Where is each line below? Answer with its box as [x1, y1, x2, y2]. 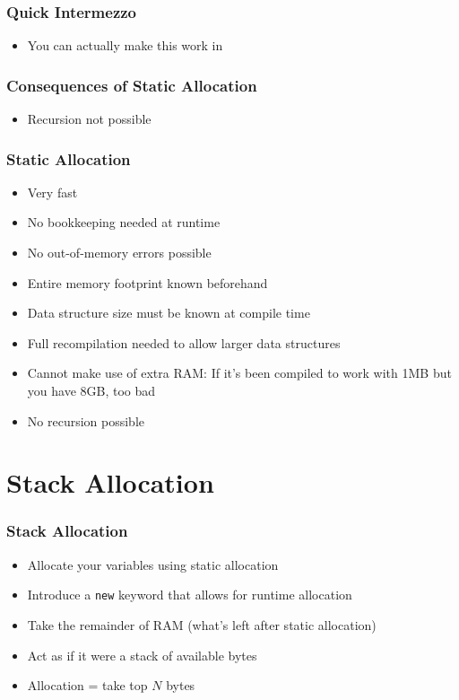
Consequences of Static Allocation [6, 74, 257, 96]
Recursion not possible [27, 109, 152, 128]
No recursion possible [27, 411, 144, 430]
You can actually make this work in [27, 36, 223, 55]
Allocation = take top [27, 676, 148, 695]
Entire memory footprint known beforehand [27, 273, 268, 292]
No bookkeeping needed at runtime [27, 213, 221, 232]
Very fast [27, 182, 78, 201]
